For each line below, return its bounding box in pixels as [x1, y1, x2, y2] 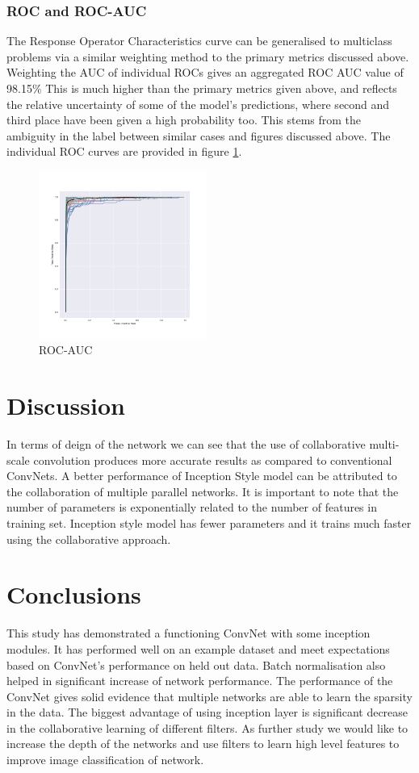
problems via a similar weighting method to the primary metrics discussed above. [6, 48, 409, 65]
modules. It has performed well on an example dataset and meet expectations [6, 640, 390, 657]
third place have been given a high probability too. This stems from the [6, 111, 362, 128]
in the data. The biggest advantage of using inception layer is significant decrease [6, 704, 409, 721]
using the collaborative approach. [6, 530, 171, 547]
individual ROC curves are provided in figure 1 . [6, 143, 242, 160]
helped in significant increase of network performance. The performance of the [6, 672, 393, 689]
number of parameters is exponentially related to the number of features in [6, 499, 377, 516]
